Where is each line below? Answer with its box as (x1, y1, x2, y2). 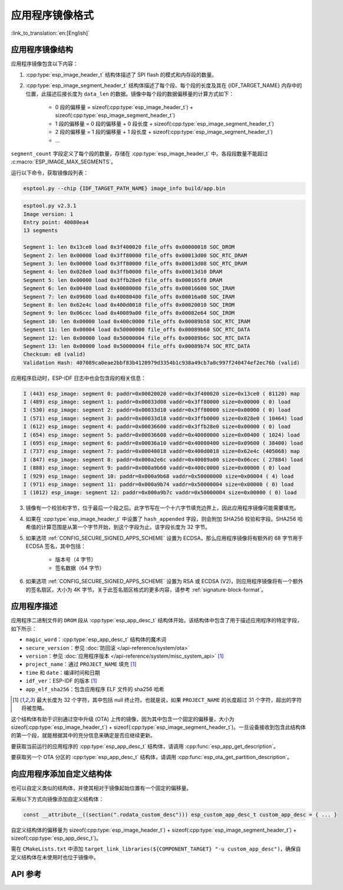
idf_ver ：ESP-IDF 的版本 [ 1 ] (25, 677, 97, 684)
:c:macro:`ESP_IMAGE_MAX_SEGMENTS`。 (11, 158, 116, 165)
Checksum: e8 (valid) (23, 351, 86, 358)
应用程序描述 (11, 602, 58, 612)
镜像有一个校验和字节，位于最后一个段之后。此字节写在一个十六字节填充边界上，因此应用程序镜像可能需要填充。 (25, 504, 299, 511)
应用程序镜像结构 (11, 45, 73, 55)
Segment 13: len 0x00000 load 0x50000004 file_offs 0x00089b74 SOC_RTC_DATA (23, 343, 250, 349)
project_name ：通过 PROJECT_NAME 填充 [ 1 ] (25, 661, 137, 668)
